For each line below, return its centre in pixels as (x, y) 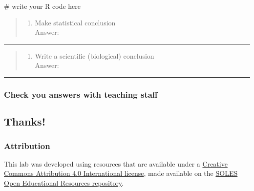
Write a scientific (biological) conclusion (95, 55)
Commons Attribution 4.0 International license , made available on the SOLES (121, 173)
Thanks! (25, 121)
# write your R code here (42, 6)
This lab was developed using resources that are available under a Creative (116, 163)
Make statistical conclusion (75, 22)
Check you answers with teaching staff (81, 94)
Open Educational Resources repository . (64, 183)
